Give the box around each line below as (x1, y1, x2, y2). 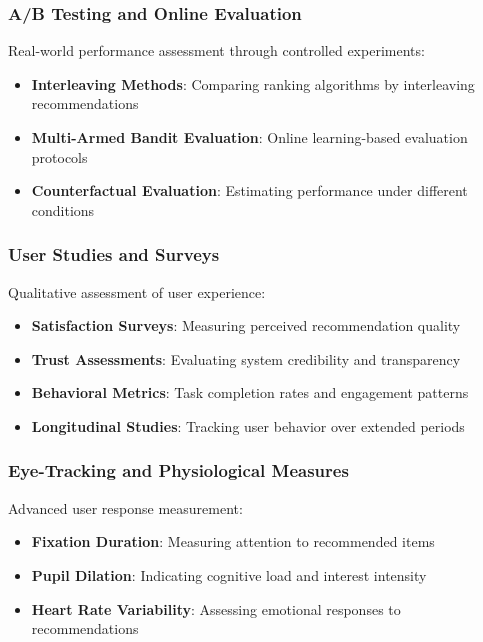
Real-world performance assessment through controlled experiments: (8, 40, 425, 61)
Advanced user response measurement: (8, 497, 243, 518)
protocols (31, 146, 88, 167)
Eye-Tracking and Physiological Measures (8, 458, 349, 483)
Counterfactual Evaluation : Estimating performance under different (31, 180, 468, 201)
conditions (31, 199, 95, 220)
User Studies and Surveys (8, 242, 220, 267)
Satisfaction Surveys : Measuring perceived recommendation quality (31, 315, 461, 336)
